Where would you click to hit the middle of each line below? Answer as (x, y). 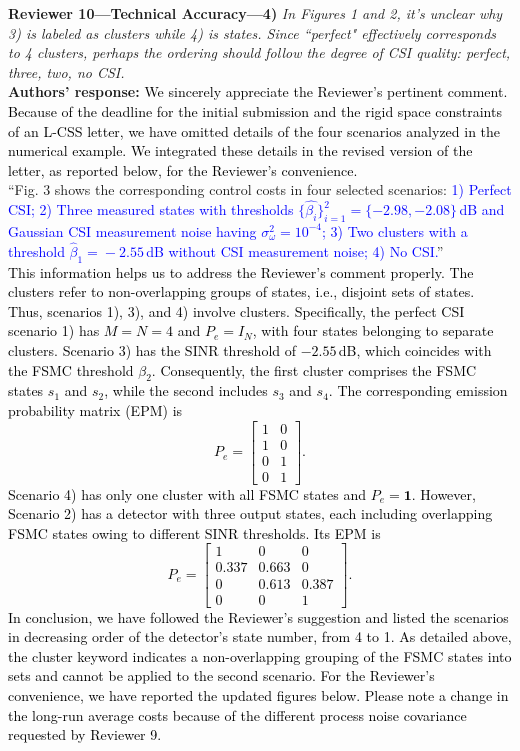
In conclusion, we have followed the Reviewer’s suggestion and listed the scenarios (258, 616)
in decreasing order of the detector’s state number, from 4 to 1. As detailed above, (260, 636)
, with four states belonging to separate (373, 330)
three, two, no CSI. (66, 71)
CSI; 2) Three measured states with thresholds (151, 209)
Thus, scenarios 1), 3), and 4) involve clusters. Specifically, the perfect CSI (236, 310)
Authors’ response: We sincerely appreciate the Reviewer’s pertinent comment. (258, 91)
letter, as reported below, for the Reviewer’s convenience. (183, 169)
